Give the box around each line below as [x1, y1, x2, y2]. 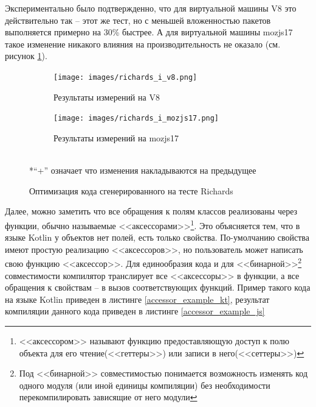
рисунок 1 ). [5, 49, 47, 62]
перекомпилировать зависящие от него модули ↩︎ [19, 391, 197, 403]
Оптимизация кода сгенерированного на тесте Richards [29, 184, 233, 197]
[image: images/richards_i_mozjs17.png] [53, 114, 219, 123]
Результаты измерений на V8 [53, 90, 160, 103]
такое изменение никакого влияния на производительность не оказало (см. [5, 37, 281, 50]
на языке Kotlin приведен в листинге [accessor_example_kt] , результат [5, 292, 270, 305]
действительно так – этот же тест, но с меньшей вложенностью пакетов [5, 13, 271, 26]
